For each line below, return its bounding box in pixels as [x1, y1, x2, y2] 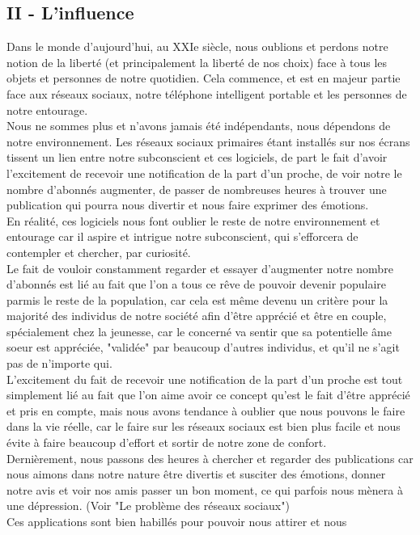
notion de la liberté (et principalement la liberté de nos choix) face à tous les [6, 53, 388, 70]
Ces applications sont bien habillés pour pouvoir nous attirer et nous [6, 513, 347, 530]
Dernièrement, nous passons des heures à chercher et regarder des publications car [6, 449, 414, 466]
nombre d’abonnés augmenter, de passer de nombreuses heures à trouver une [6, 180, 387, 197]
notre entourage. [6, 101, 88, 118]
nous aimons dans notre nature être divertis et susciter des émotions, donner [6, 465, 386, 482]
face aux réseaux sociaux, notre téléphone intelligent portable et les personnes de [6, 85, 407, 102]
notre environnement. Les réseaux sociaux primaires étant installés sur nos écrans [6, 133, 410, 150]
